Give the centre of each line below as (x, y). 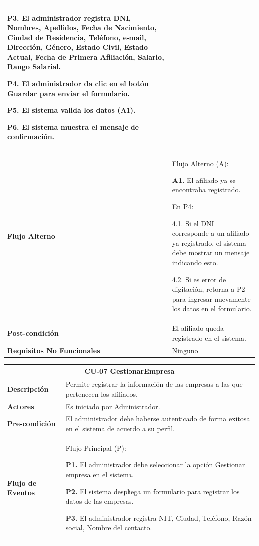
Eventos (21, 492)
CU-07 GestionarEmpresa (129, 371)
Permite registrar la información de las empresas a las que (154, 384)
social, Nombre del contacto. (109, 527)
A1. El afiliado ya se (204, 180)
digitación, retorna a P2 (208, 289)
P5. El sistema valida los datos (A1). (72, 110)
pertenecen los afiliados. (102, 394)
